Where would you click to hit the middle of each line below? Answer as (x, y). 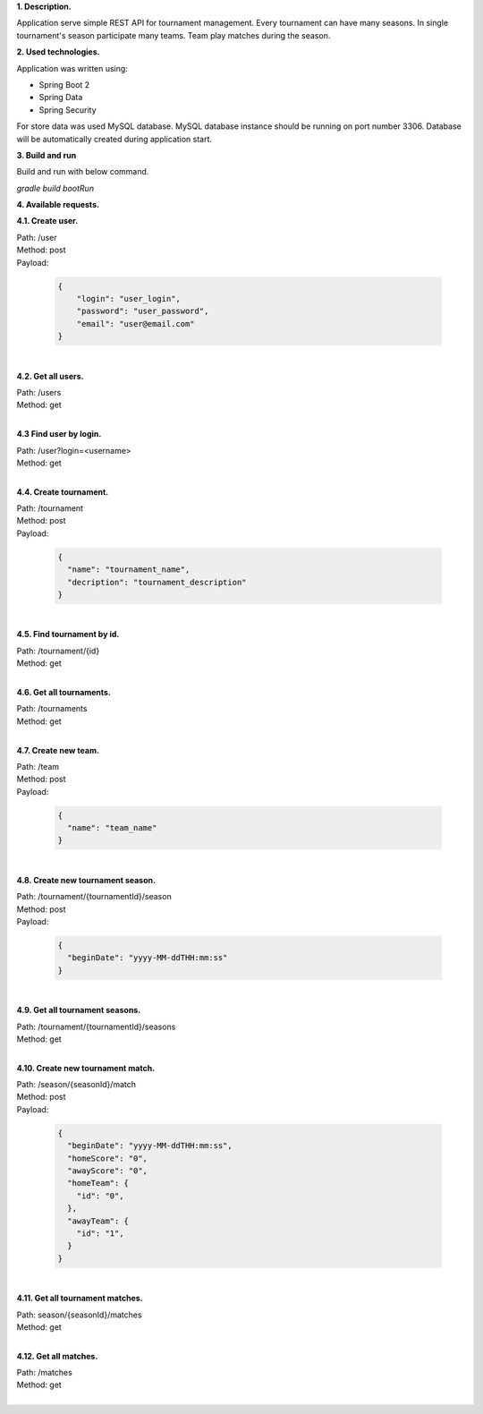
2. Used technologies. (58, 52)
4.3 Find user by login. (59, 434)
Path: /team (38, 766)
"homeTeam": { (98, 1183)
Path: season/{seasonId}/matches (79, 1315)
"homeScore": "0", (107, 1158)
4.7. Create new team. (58, 750)
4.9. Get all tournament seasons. (79, 1010)
